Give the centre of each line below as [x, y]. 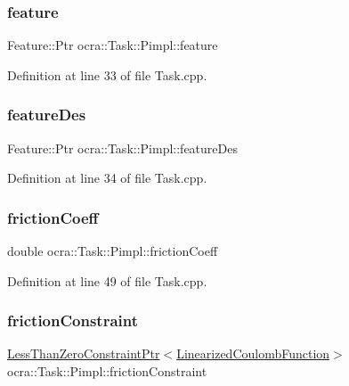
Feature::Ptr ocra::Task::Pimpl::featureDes [122, 148]
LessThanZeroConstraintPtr [84, 353]
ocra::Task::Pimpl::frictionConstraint [107, 371]
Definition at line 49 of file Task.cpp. [107, 280]
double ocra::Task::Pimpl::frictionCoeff [113, 251]
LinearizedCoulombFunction [253, 353]
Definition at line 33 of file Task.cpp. [107, 74]
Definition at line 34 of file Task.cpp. [107, 178]
